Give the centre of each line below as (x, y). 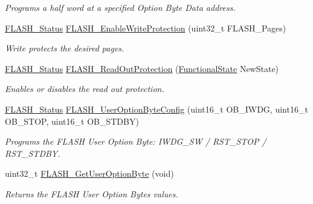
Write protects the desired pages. (65, 48)
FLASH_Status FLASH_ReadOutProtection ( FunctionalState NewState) (142, 68)
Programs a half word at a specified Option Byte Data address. (120, 7)
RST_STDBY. (33, 153)
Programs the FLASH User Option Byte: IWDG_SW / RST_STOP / (136, 141)
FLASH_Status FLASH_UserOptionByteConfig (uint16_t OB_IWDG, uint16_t (156, 109)
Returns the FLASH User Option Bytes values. (92, 193)
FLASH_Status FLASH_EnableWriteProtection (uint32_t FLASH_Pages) (146, 28)
